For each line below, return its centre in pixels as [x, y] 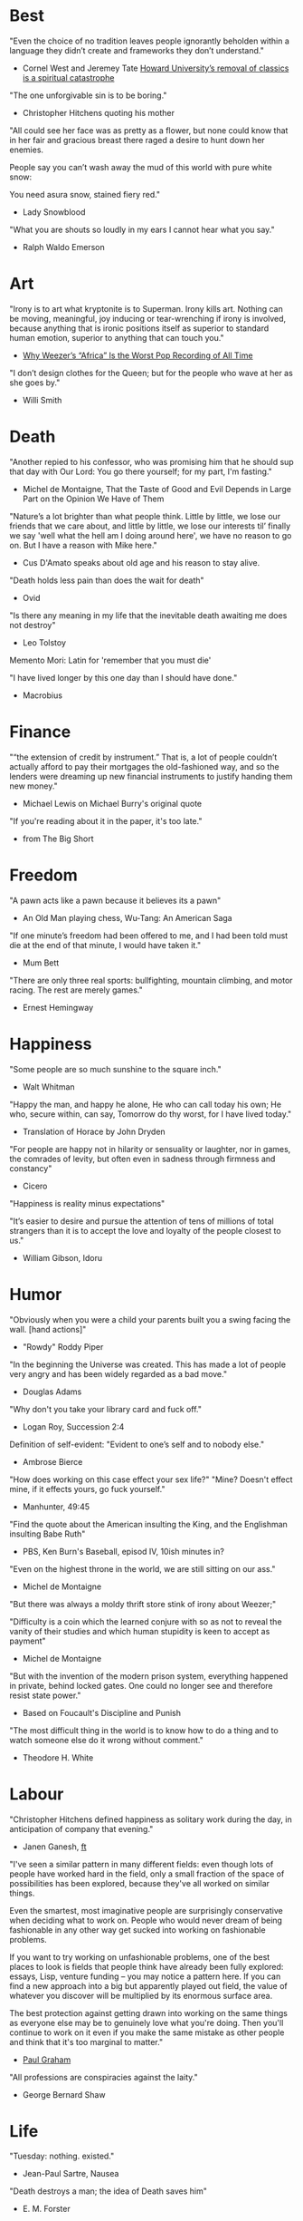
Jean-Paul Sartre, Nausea [71, 2174]
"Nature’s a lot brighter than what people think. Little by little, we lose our [145, 516]
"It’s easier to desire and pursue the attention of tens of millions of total [142, 1221]
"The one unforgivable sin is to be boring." [88, 95]
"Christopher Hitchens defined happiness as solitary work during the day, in [151, 1819]
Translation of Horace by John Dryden [94, 1131]
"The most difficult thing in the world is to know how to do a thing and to [144, 1730]
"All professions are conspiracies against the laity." [104, 2077]
